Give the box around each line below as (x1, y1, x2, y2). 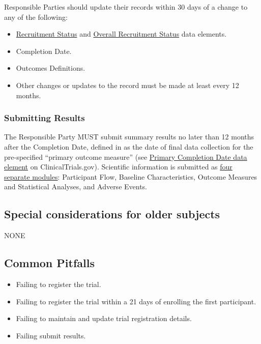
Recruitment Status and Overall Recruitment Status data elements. (16, 28, 227, 39)
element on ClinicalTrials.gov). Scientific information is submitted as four (4, 161, 233, 172)
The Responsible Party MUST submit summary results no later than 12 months (4, 131, 254, 142)
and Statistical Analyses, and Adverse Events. (4, 181, 148, 192)
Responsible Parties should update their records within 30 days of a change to (4, 2, 248, 12)
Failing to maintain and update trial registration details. (16, 313, 192, 324)
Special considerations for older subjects (4, 206, 220, 222)
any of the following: (4, 11, 68, 22)
